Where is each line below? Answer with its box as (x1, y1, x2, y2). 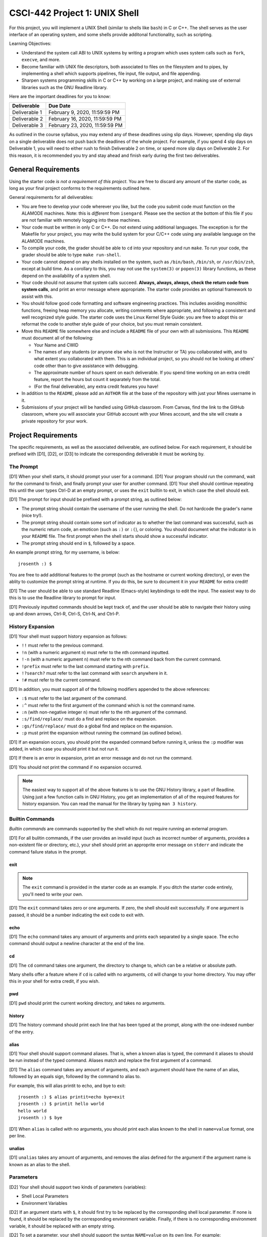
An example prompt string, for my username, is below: (9, 549, 120, 555)
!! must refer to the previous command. (21, 642, 104, 648)
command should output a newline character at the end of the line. (9, 941, 145, 947)
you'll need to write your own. (22, 891, 84, 897)
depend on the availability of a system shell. (21, 273, 111, 279)
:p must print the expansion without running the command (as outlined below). (21, 730, 182, 736)
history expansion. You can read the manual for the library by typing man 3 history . (22, 801, 198, 807)
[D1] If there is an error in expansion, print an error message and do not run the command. (9, 755, 193, 761)
